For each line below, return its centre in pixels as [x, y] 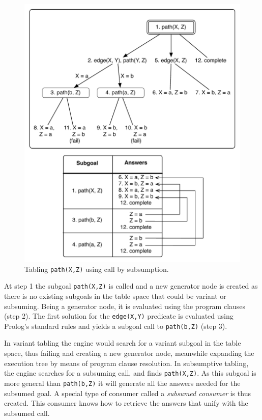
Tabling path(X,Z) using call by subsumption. [97, 269]
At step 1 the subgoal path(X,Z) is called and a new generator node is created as [131, 286]
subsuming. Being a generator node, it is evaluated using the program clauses [125, 306]
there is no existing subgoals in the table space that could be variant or [115, 296]
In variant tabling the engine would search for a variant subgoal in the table [123, 343]
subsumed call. [27, 413]
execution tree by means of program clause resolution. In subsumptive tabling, [126, 363]
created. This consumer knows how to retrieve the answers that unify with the [126, 403]
